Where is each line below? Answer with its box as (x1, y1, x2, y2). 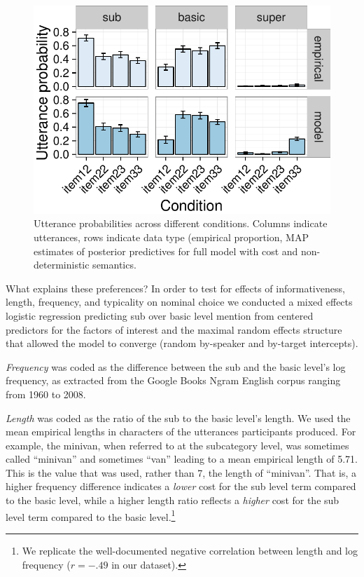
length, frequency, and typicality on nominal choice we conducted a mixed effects (6, 294, 353, 309)
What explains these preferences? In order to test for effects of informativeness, (6, 280, 345, 295)
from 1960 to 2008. (6, 386, 86, 401)
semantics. (92, 257, 136, 272)
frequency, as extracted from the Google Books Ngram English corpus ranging (6, 373, 341, 388)
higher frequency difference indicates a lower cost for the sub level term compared (6, 479, 356, 494)
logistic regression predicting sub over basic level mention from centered (6, 308, 314, 323)
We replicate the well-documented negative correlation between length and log (22, 543, 358, 557)
